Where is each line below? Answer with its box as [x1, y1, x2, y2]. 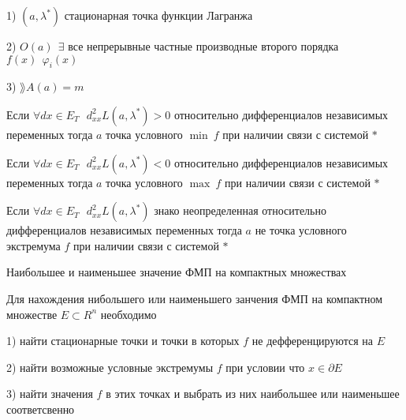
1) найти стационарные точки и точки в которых [6, 332, 240, 349]
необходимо [100, 306, 157, 322]
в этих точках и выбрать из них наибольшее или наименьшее [106, 385, 400, 402]
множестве [6, 306, 58, 322]
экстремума [6, 237, 61, 253]
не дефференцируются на [251, 332, 374, 349]
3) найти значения [6, 385, 93, 402]
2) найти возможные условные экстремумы [6, 358, 214, 375]
